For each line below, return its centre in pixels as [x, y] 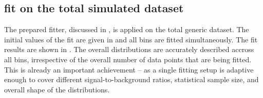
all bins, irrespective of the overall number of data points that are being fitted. [128, 59]
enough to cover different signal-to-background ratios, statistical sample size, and [131, 79]
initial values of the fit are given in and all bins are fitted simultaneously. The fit [131, 39]
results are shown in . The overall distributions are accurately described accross [129, 49]
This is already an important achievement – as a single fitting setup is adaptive [129, 69]
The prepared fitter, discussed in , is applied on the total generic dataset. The [127, 29]
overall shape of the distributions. [57, 89]
